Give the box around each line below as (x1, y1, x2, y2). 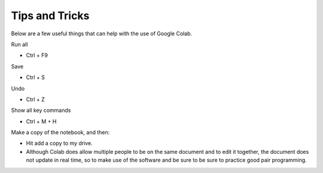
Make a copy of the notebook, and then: (11, 129, 110, 136)
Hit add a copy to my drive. (26, 139, 93, 147)
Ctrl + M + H (26, 117, 57, 125)
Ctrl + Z (26, 96, 45, 103)
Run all (11, 41, 28, 48)
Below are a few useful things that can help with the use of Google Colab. (11, 30, 193, 37)
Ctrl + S (26, 74, 45, 81)
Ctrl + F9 (26, 51, 48, 59)
